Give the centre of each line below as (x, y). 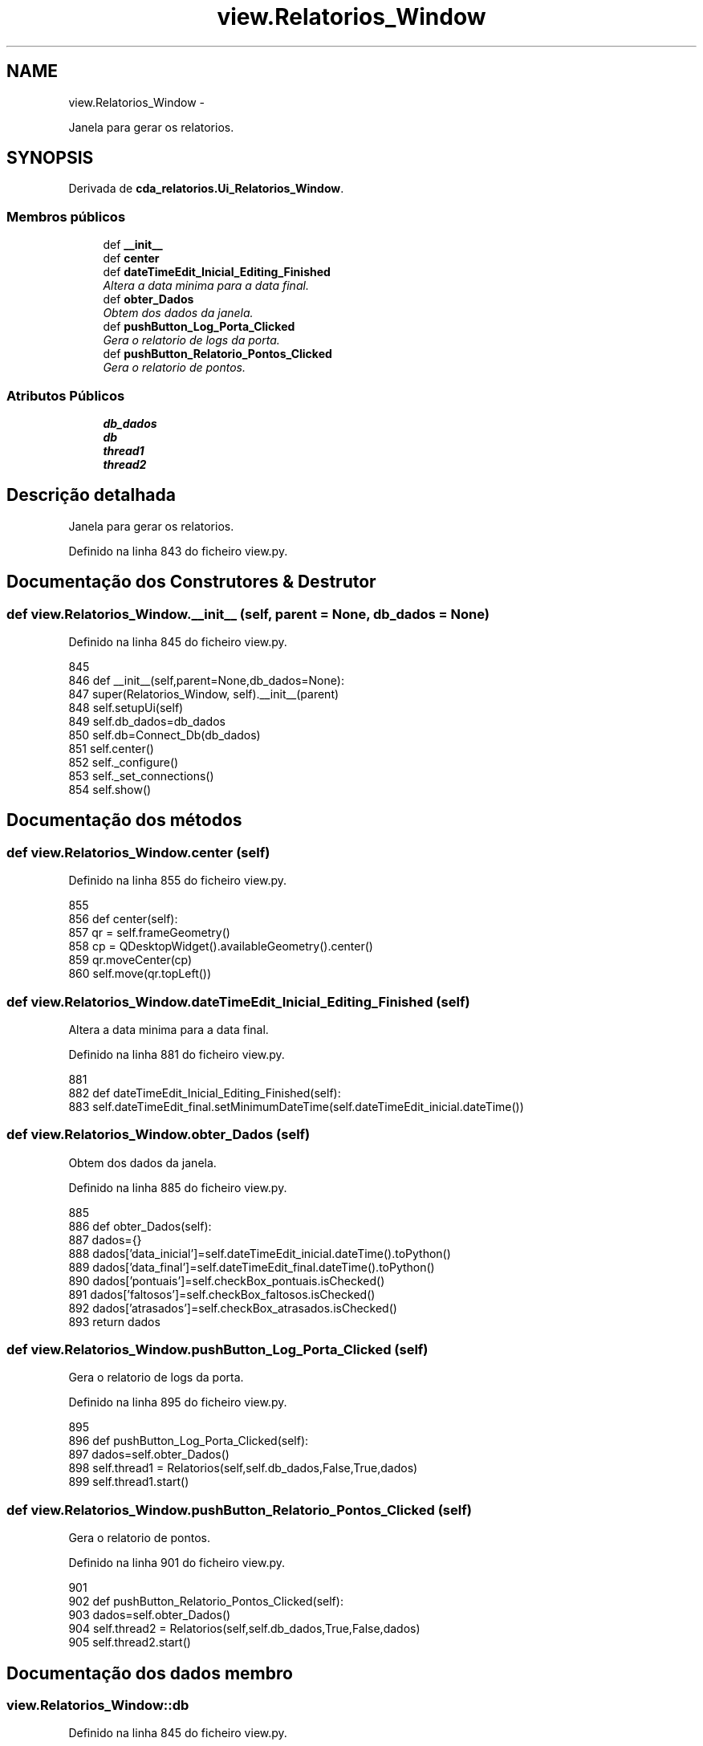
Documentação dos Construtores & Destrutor (191, 582)
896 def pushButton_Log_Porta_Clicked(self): (189, 1441)
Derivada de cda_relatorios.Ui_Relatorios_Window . (206, 189)
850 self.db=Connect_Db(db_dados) (165, 735)
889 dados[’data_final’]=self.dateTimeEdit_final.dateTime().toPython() (252, 1267)
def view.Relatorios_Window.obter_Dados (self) (158, 1135)
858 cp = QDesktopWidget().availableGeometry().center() (221, 946)
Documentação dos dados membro (150, 1673)
